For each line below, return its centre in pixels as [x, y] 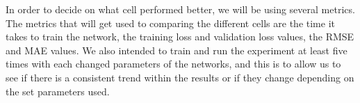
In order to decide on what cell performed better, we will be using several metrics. [180, 9]
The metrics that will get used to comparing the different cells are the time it [170, 23]
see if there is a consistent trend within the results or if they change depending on [180, 77]
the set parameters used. [58, 91]
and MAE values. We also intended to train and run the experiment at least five [177, 50]
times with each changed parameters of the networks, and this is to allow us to [173, 64]
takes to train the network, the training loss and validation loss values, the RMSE [180, 37]
